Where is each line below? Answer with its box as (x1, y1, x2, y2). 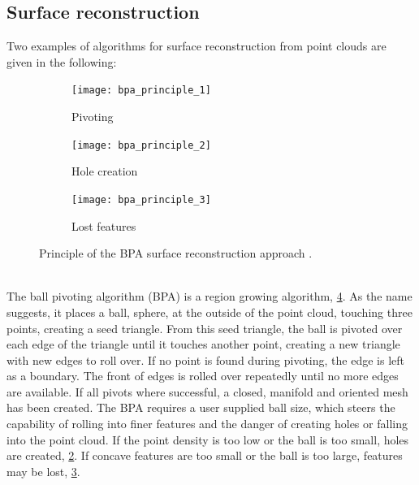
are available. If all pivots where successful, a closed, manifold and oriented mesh (6, 383, 408, 400)
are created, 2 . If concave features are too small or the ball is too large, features (6, 447, 403, 464)
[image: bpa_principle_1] (71, 84, 211, 97)
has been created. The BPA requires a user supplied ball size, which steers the (6, 399, 395, 416)
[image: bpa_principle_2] (71, 139, 211, 151)
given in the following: (6, 53, 117, 70)
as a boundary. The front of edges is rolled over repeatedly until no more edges (6, 367, 399, 384)
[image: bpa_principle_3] (71, 193, 211, 206)
